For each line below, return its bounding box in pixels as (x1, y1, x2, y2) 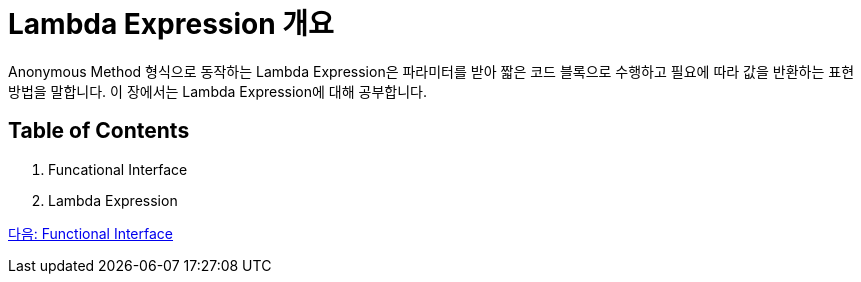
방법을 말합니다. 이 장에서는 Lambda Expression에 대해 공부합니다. (8, 82, 427, 100)
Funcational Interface (48, 160, 188, 178)
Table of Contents (8, 118, 190, 144)
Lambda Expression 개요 (8, 7, 334, 41)
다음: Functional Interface (8, 224, 174, 242)
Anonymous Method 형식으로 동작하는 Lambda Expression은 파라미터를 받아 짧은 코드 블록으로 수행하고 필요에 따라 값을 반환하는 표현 (8, 62, 855, 80)
